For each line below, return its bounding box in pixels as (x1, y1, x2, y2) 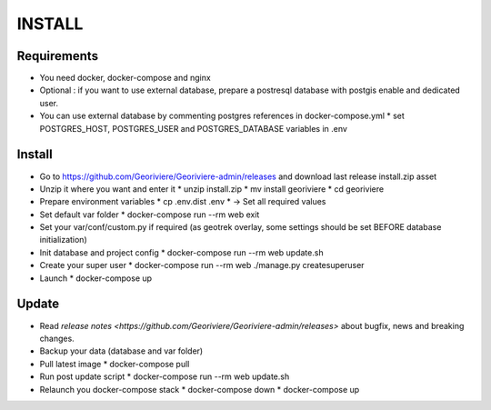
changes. (39, 333, 75, 344)
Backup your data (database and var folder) (39, 345, 204, 356)
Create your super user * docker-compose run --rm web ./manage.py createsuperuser (39, 260, 365, 271)
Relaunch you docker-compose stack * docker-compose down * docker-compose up (39, 384, 360, 395)
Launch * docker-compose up (39, 273, 153, 284)
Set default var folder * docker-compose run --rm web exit (39, 209, 260, 220)
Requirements (16, 48, 99, 64)
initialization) (39, 235, 88, 245)
